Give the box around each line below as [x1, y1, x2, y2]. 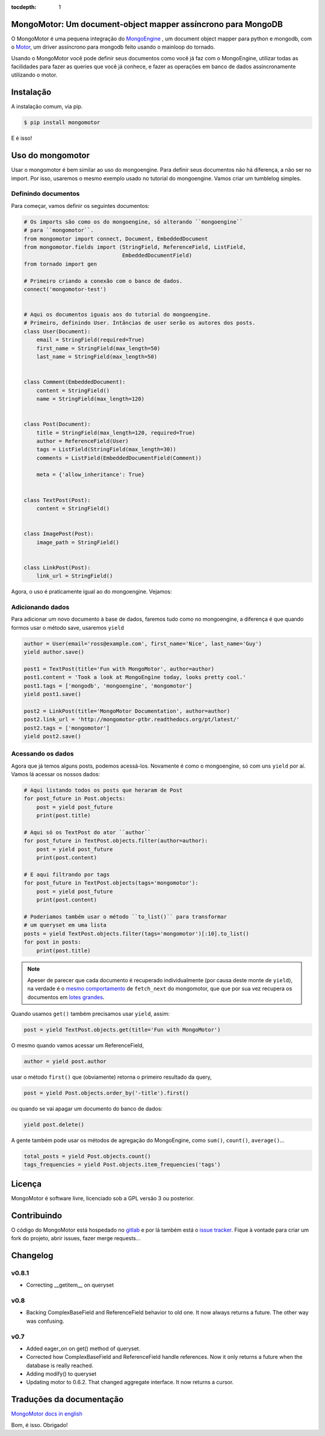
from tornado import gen [23, 260, 97, 268]
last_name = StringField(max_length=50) [36, 353, 158, 360]
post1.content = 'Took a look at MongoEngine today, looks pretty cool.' [23, 674, 246, 681]
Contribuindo [11, 1210, 63, 1220]
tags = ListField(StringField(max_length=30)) [36, 446, 177, 453]
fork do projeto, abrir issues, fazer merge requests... [11, 1235, 141, 1242]
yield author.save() [23, 648, 84, 656]
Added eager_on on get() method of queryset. [26, 1344, 141, 1352]
